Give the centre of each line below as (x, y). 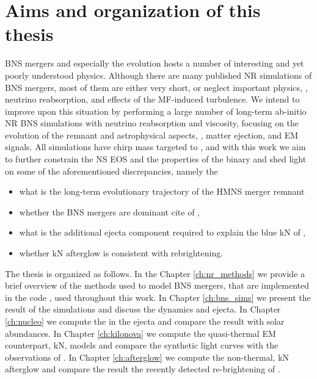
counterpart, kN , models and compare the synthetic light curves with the (142, 345)
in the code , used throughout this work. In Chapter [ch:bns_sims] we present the (158, 297)
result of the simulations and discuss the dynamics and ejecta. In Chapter (143, 309)
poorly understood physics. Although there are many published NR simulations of (158, 75)
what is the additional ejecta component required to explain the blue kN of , (162, 232)
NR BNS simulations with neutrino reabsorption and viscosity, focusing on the (152, 123)
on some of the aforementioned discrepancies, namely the (111, 171)
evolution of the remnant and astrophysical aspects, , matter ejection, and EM (152, 135)
